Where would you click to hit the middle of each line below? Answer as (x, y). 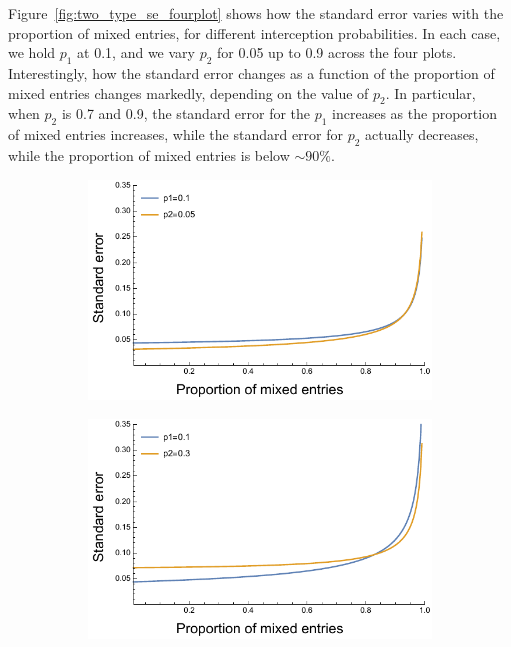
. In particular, (430, 92)
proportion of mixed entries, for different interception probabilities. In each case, (254, 32)
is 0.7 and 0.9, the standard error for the (186, 113)
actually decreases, (422, 134)
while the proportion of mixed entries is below (149, 154)
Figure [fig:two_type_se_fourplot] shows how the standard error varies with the (256, 13)
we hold (32, 52)
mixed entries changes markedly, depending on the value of (188, 92)
